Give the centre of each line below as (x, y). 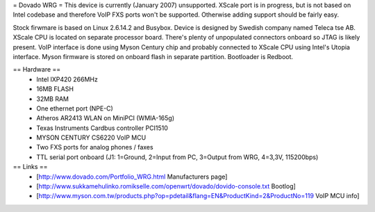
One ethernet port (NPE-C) (75, 108)
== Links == (30, 167)
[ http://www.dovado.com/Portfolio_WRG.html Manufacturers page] (132, 177)
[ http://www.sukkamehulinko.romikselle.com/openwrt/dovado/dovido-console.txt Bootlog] (166, 186)
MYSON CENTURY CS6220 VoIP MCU (91, 138)
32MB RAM (53, 99)
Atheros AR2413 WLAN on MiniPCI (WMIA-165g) (106, 118)
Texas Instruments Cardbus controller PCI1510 (102, 128)
